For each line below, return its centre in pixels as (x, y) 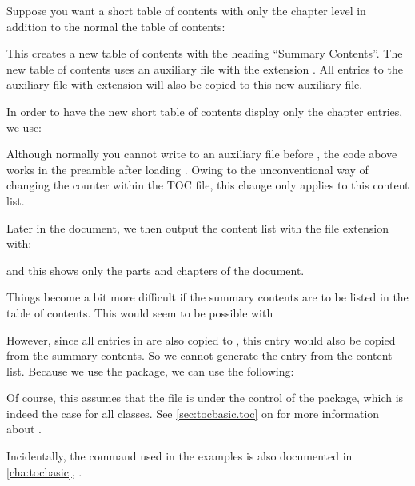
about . (24, 429)
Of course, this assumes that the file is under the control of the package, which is (205, 398)
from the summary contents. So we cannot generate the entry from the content (200, 355)
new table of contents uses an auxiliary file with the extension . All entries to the (205, 68)
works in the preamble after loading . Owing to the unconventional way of (188, 169)
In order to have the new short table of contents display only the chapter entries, (205, 111)
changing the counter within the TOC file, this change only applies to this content (208, 185)
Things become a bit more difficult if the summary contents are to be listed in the (207, 297)
